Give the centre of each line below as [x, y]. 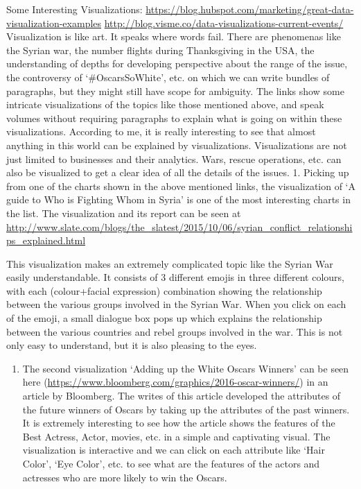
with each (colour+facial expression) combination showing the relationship [164, 290]
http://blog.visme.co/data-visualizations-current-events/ [224, 23]
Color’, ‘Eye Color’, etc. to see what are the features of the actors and [171, 463]
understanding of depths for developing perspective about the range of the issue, [177, 63]
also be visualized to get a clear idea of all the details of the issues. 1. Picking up [178, 172]
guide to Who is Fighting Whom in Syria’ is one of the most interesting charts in [178, 199]
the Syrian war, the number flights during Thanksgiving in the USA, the [160, 50]
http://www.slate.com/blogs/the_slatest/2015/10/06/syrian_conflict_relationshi [179, 226]
